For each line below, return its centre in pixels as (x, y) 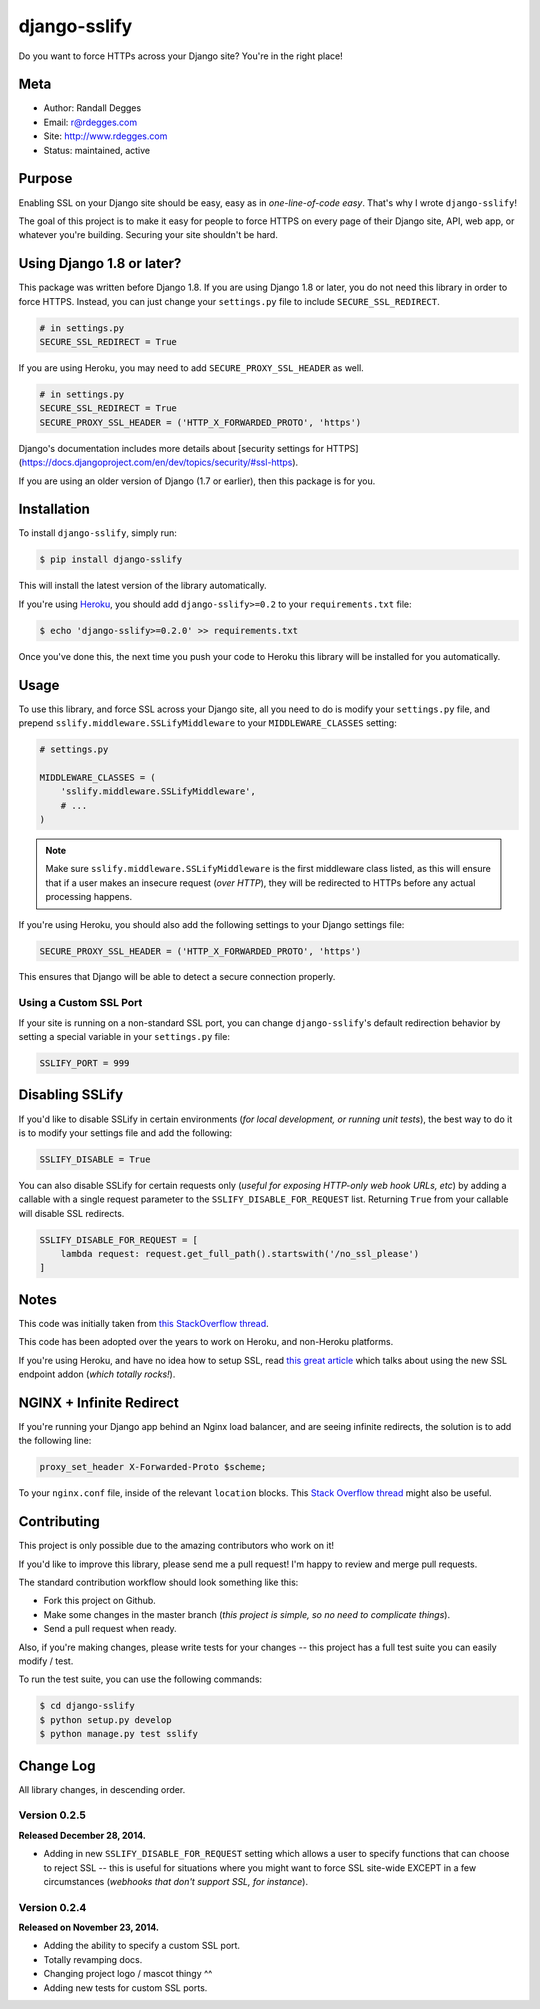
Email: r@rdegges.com (90, 122)
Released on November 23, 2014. (89, 1927)
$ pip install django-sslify (111, 559)
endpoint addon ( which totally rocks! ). (97, 1374)
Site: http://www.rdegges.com (105, 136)
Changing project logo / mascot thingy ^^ (128, 1974)
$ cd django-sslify (87, 1706)
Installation (54, 509)
